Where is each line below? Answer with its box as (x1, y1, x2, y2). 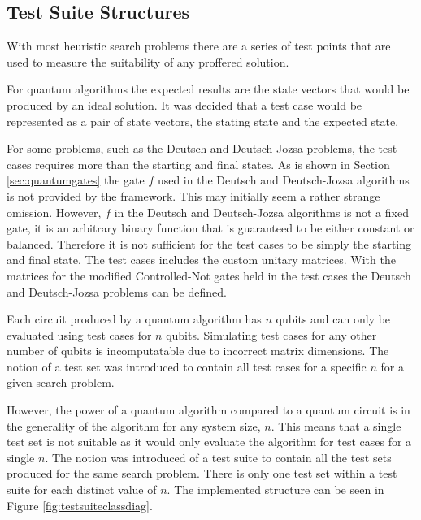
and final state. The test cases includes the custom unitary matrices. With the (7, 251, 396, 268)
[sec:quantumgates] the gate (7, 171, 145, 188)
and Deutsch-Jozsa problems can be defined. (7, 283, 227, 300)
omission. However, (7, 203, 102, 220)
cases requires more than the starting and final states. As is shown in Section (7, 155, 390, 172)
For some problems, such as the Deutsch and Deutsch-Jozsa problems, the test (7, 140, 397, 157)
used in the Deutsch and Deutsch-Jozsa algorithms (157, 171, 410, 188)
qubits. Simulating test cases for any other (166, 326, 377, 343)
